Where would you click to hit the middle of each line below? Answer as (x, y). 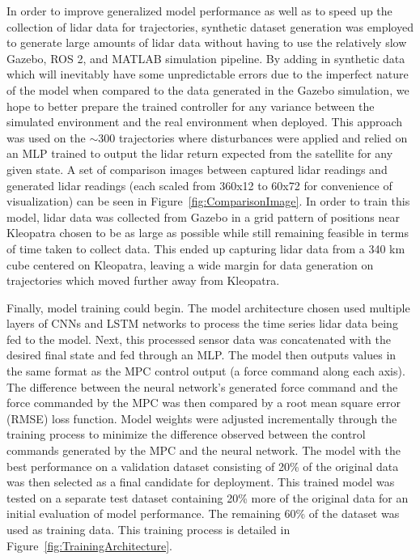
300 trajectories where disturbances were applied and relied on (253, 137)
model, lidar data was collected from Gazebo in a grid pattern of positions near (203, 216)
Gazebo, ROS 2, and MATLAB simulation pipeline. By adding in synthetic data (206, 58)
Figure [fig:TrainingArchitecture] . (89, 545)
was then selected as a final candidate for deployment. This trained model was (201, 482)
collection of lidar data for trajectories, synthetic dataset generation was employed (210, 26)
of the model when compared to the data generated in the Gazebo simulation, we (208, 89)
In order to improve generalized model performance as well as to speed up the (199, 11)
